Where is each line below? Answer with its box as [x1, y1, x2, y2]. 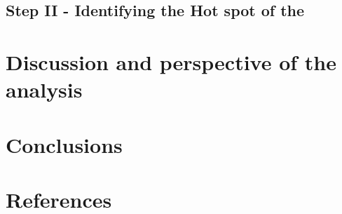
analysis [6, 75, 83, 104]
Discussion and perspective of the [6, 47, 336, 76]
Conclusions [6, 130, 123, 159]
